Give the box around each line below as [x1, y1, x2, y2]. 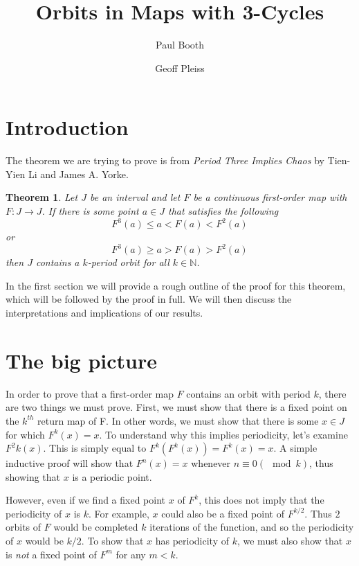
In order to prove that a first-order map [6, 386, 174, 400]
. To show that [81, 533, 144, 548]
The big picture [6, 346, 157, 374]
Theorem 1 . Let [6, 190, 78, 204]
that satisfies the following [167, 204, 279, 218]
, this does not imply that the [199, 493, 324, 507]
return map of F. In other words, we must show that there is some [37, 413, 319, 427]
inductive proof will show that [6, 456, 134, 470]
